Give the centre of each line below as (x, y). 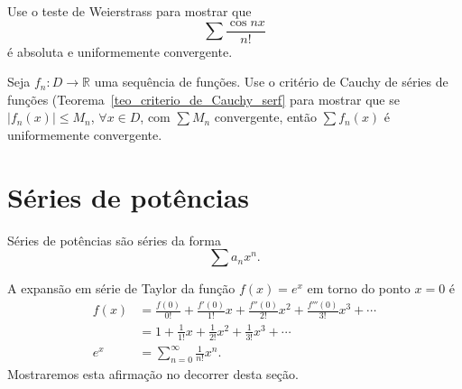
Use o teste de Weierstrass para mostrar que (129, 11)
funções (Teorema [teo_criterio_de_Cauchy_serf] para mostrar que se (203, 99)
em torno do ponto (359, 288)
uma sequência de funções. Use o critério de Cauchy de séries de (271, 82)
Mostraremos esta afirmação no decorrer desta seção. (153, 373)
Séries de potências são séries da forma (114, 240)
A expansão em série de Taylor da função (121, 288)
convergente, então (266, 117)
